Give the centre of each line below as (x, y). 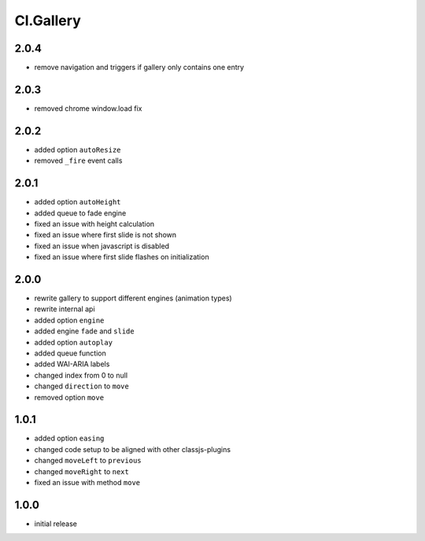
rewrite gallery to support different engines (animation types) (133, 298)
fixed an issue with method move (87, 483)
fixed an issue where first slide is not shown (105, 235)
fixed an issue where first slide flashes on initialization (122, 257)
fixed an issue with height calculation (94, 223)
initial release (56, 524)
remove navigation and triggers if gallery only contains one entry (139, 68)
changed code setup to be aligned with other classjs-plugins (133, 449)
